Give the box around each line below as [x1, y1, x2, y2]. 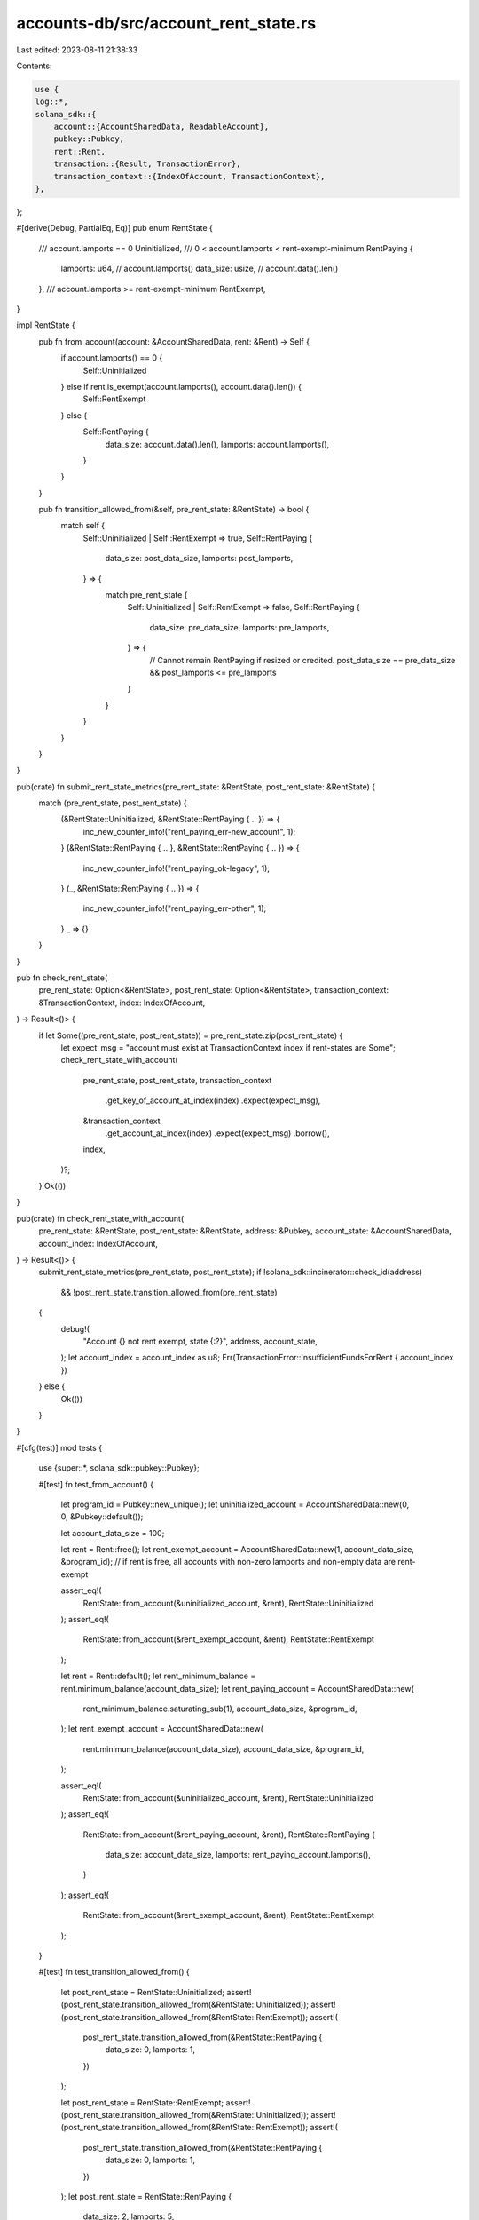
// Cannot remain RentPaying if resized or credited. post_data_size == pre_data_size [149, 654, 456, 665]
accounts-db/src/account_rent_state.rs [16, 13, 317, 33]
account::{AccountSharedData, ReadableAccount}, [53, 122, 270, 132]
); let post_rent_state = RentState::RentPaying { [60, 2191, 232, 2201]
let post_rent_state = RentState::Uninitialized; [60, 1986, 225, 1997]
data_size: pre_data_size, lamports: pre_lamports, [149, 622, 330, 632]
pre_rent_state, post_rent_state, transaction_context [82, 1074, 272, 1085]
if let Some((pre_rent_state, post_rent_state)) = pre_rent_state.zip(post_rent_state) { [38, 1030, 343, 1041]
